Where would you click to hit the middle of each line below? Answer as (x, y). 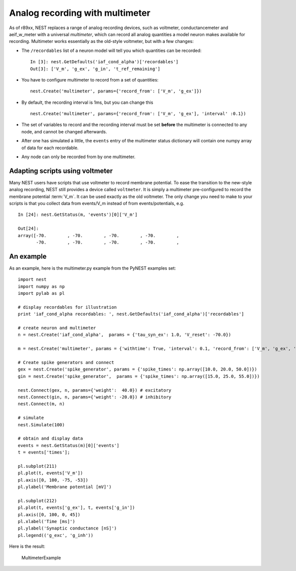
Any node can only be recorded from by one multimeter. (78, 157)
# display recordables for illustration (67, 307)
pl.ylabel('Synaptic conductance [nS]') (67, 528)
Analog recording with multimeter (80, 13)
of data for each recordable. (50, 148)
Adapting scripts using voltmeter (61, 171)
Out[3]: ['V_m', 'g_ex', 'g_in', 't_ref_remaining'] (95, 69)
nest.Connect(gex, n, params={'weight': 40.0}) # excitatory (95, 390)
